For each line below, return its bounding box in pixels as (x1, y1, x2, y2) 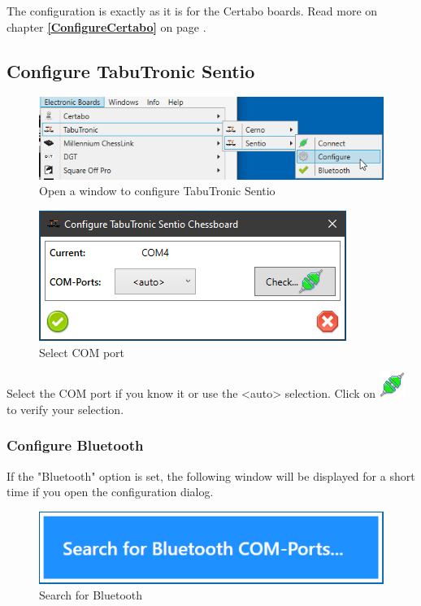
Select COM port (39, 343, 125, 360)
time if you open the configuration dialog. (7, 483, 214, 500)
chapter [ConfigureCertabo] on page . (7, 18, 206, 35)
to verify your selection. (7, 400, 124, 417)
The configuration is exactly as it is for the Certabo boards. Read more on (7, 2, 378, 19)
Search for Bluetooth (39, 586, 143, 604)
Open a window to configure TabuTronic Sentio (39, 182, 276, 199)
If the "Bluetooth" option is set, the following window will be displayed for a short (7, 467, 415, 484)
